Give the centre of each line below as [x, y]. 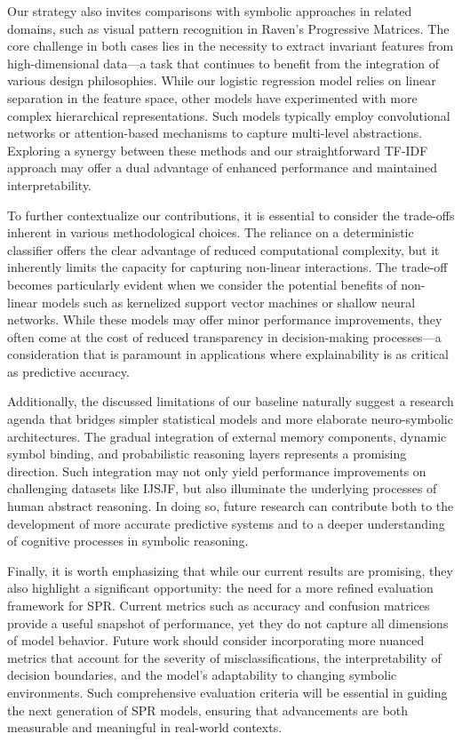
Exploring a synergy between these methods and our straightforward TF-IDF [218, 150]
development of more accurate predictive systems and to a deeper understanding [226, 523]
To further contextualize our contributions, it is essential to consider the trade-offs [231, 215]
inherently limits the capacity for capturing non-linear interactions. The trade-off [227, 267]
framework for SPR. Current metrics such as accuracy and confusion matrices [219, 605]
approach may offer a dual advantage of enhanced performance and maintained [222, 168]
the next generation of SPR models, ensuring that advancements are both [208, 710]
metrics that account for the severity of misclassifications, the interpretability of [224, 657]
